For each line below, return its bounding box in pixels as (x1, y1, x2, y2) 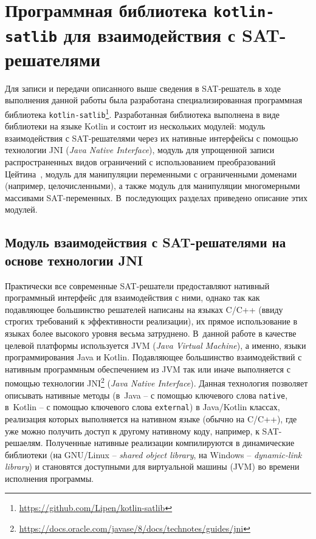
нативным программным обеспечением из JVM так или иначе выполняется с (5, 362, 290, 375)
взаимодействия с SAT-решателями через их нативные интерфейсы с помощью (5, 131, 298, 144)
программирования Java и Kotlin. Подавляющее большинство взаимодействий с (5, 351, 302, 363)
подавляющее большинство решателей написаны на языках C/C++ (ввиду (5, 303, 283, 315)
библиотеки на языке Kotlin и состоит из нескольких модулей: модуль (5, 120, 266, 132)
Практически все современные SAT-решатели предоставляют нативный (5, 279, 270, 292)
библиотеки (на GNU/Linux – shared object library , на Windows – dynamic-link (5, 448, 302, 461)
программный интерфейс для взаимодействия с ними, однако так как (5, 291, 260, 304)
